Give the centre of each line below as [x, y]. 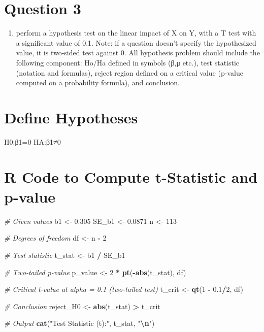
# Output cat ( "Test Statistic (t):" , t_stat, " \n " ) [79, 323]
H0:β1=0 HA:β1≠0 [32, 141]
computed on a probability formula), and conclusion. [98, 82]
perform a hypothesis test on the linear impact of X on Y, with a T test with [136, 33]
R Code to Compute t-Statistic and [131, 176]
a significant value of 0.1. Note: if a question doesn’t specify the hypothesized [136, 42]
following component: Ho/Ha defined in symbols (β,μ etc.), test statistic [128, 62]
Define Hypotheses [71, 117]
